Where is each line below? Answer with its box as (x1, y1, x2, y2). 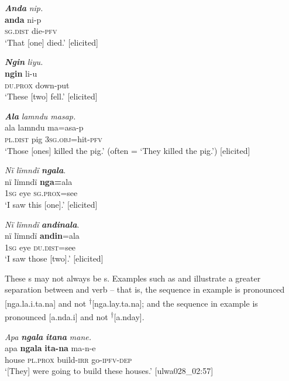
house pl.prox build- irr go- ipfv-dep (5, 353, 132, 365)
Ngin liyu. (5, 56, 43, 68)
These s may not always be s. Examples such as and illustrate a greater (5, 272, 261, 284)
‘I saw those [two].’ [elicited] (5, 252, 104, 265)
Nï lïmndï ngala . (5, 164, 66, 176)
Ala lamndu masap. (5, 109, 76, 122)
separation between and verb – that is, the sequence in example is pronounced (5, 283, 285, 296)
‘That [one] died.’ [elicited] (5, 36, 98, 48)
